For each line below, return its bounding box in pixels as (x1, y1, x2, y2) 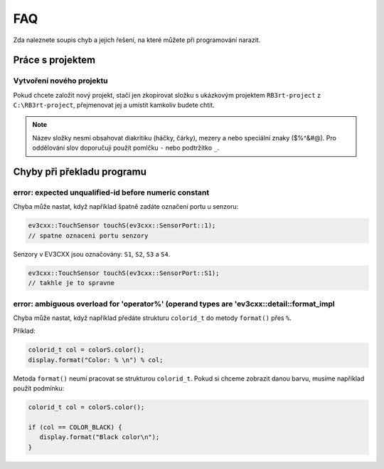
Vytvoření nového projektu (13, 76, 108, 86)
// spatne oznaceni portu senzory (28, 232, 149, 239)
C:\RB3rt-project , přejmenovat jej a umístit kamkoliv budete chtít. (13, 100, 215, 110)
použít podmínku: (13, 384, 65, 393)
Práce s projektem (13, 54, 96, 66)
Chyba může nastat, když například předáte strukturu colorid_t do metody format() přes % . (13, 314, 292, 322)
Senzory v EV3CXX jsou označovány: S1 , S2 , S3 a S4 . (13, 249, 171, 258)
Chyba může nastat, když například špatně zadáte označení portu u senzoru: (13, 202, 239, 211)
